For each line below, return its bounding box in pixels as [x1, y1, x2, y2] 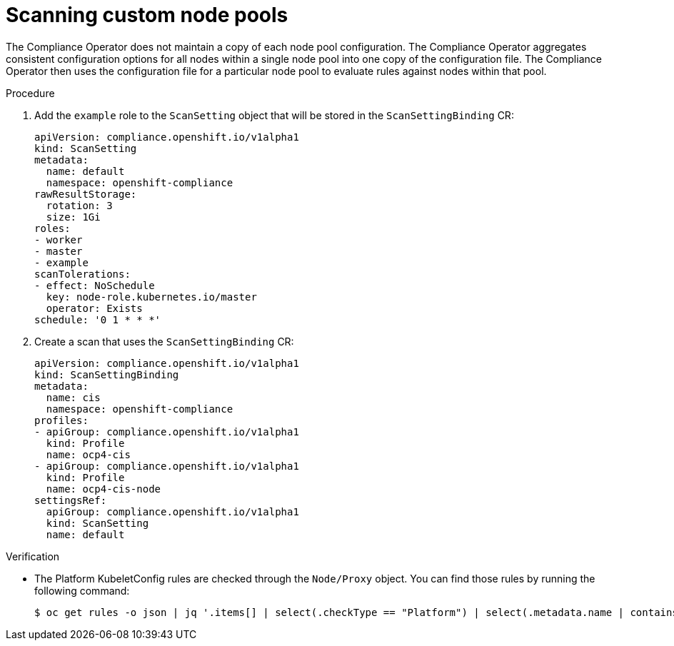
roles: [34, 222, 71, 234]
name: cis [46, 391, 101, 403]
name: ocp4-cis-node [46, 483, 161, 495]
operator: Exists [46, 302, 143, 314]
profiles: [34, 414, 89, 426]
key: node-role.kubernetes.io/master [46, 291, 257, 303]
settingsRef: [34, 494, 107, 506]
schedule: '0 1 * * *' [34, 313, 161, 325]
